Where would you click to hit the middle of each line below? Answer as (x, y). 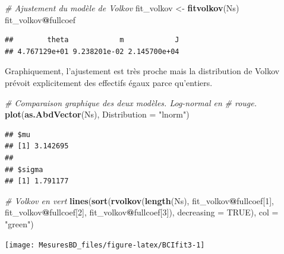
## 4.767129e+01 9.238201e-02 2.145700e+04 (92, 51)
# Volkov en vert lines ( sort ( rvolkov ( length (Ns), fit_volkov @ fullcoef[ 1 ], (139, 200)
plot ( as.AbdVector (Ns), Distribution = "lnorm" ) (97, 114)
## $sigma (24, 169)
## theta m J (92, 40)
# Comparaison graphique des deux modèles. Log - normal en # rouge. (131, 102)
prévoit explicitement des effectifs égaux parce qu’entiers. (109, 82)
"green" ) (19, 223)
